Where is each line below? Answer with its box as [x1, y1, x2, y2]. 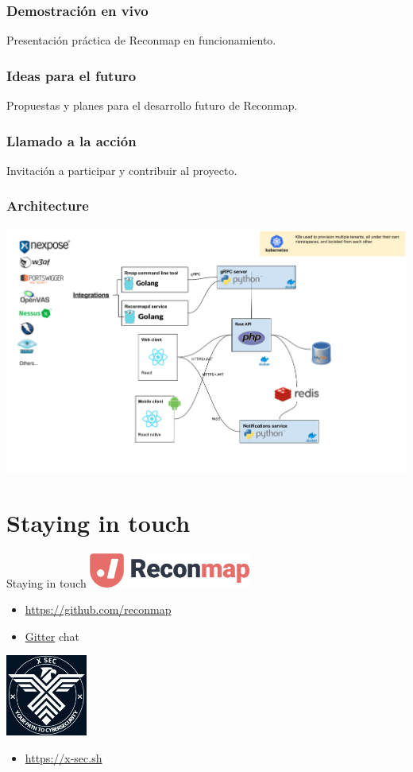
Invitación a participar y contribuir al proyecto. [6, 161, 237, 178]
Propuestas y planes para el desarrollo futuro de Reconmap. [6, 97, 298, 114]
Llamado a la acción [6, 130, 137, 150]
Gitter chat [25, 627, 79, 644]
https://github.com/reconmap [25, 601, 172, 618]
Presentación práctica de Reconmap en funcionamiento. [6, 32, 276, 48]
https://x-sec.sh [25, 749, 102, 766]
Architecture [6, 196, 89, 215]
